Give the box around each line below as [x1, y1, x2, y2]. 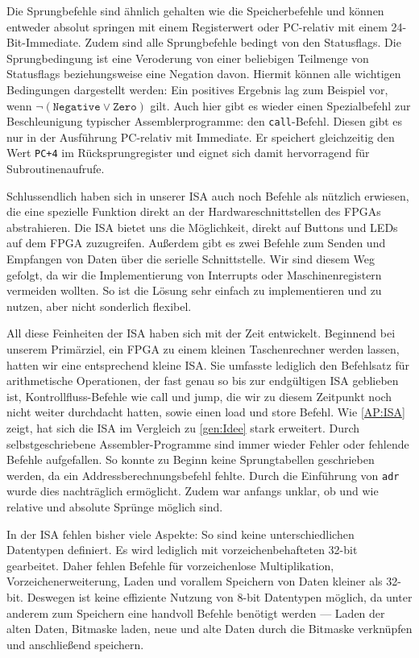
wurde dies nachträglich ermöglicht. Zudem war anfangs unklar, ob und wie [6, 482, 379, 499]
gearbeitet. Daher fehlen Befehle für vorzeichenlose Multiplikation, [6, 557, 334, 573]
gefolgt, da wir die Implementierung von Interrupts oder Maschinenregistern [6, 266, 382, 283]
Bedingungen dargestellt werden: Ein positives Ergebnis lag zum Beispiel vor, [6, 81, 388, 97]
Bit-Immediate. [6, 34, 81, 51]
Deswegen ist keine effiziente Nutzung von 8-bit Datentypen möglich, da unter [27, 588, 413, 605]
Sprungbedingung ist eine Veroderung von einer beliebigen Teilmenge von [6, 49, 369, 66]
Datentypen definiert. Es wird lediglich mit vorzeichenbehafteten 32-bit [6, 541, 358, 558]
